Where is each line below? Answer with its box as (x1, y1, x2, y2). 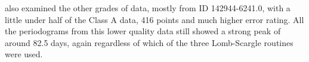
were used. (5, 48, 43, 60)
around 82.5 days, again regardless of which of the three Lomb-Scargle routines (5, 36, 293, 48)
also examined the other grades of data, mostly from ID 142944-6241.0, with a (5, 2, 291, 14)
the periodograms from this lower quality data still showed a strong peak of (5, 25, 281, 37)
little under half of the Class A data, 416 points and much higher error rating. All (5, 13, 304, 25)
